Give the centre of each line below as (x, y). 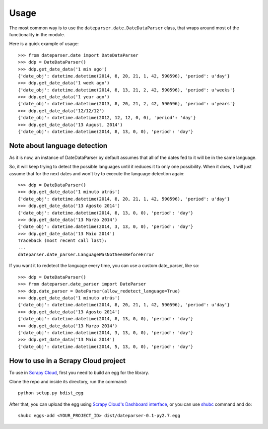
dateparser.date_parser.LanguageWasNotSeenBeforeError (86, 254)
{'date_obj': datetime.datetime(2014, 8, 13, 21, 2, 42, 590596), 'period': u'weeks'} (127, 90)
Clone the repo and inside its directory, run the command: (68, 381)
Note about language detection (58, 146)
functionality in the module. (37, 34)
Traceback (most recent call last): (63, 241)
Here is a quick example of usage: (44, 44)
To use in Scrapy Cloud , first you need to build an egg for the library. (79, 372)
